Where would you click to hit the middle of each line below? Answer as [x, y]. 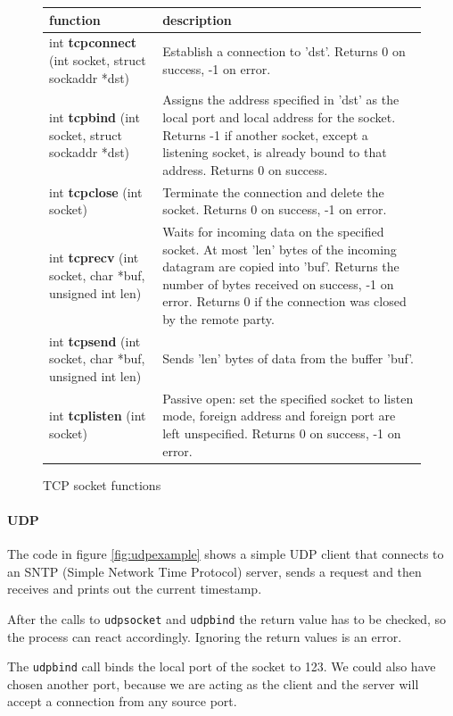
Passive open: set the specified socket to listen [288, 398]
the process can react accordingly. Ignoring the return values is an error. [205, 636]
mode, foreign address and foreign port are [279, 416]
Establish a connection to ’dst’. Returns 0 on [284, 51]
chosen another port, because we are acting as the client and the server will [213, 683]
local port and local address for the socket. [279, 117]
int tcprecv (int [94, 258]
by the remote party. [218, 319]
